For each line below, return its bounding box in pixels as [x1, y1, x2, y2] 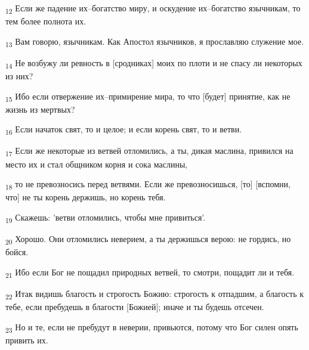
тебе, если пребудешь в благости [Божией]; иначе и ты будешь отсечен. [5, 300, 264, 312]
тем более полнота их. [5, 15, 86, 27]
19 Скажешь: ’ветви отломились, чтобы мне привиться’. [5, 210, 206, 225]
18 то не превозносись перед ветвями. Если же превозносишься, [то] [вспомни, [5, 178, 291, 191]
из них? [5, 69, 33, 82]
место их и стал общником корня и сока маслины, [5, 157, 188, 170]
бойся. [5, 246, 29, 258]
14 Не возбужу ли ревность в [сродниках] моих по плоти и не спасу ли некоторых [5, 56, 302, 70]
